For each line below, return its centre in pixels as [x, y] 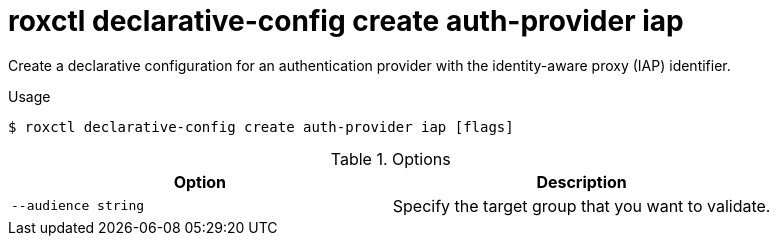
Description [581, 181]
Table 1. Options [390, 158]
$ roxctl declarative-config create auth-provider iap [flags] [261, 126]
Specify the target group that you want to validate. [581, 205]
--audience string [78, 206]
